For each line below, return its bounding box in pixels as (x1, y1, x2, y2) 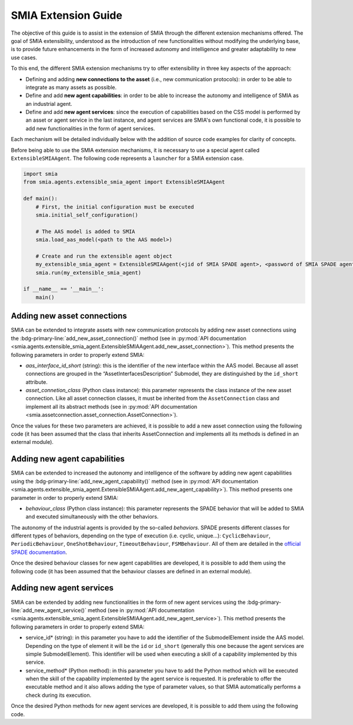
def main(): (23, 195, 58, 202)
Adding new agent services (11, 583, 114, 593)
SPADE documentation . (11, 549, 68, 556)
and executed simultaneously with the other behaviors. (25, 513, 159, 520)
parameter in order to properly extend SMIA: (11, 494, 119, 501)
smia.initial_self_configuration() (35, 212, 138, 218)
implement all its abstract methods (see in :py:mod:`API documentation (25, 403, 198, 410)
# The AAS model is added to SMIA (35, 228, 135, 235)
